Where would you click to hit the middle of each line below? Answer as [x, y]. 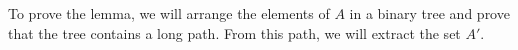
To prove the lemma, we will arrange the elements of [169, 13]
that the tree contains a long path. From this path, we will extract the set [234, 32]
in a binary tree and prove [429, 13]
